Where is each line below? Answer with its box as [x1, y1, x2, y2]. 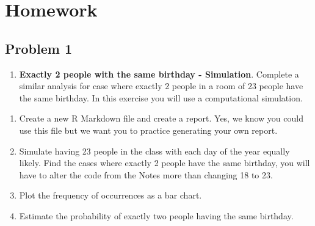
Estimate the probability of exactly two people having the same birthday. [19, 209, 294, 222]
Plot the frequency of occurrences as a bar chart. [19, 189, 202, 202]
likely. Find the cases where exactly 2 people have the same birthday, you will [19, 156, 310, 169]
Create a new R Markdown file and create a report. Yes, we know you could [19, 112, 303, 125]
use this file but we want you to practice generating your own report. [19, 123, 278, 136]
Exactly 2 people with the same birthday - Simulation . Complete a [19, 67, 299, 80]
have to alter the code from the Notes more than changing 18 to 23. [19, 168, 273, 181]
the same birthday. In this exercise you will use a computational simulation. [19, 91, 303, 104]
